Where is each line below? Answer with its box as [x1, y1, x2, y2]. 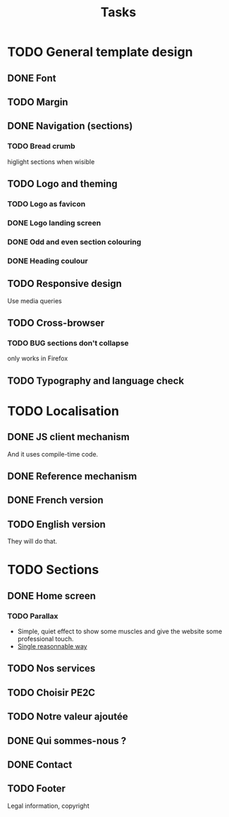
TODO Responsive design [7, 278, 122, 290]
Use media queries [7, 296, 62, 305]
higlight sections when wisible [7, 157, 95, 166]
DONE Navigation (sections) [7, 120, 133, 132]
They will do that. [7, 537, 58, 546]
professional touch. [17, 635, 74, 643]
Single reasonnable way [17, 642, 87, 651]
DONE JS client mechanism [7, 431, 130, 443]
